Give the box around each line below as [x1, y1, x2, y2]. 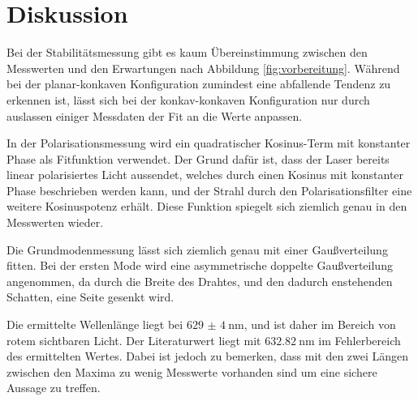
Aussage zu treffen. [6, 379, 101, 396]
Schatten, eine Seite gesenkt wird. [6, 288, 175, 305]
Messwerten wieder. [6, 214, 104, 231]
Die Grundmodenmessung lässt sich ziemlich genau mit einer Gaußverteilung [6, 241, 388, 258]
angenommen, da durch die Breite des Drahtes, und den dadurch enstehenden [6, 272, 393, 289]
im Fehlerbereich [318, 331, 401, 348]
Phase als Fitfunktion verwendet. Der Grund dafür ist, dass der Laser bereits [6, 150, 390, 167]
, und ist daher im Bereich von [243, 316, 396, 333]
